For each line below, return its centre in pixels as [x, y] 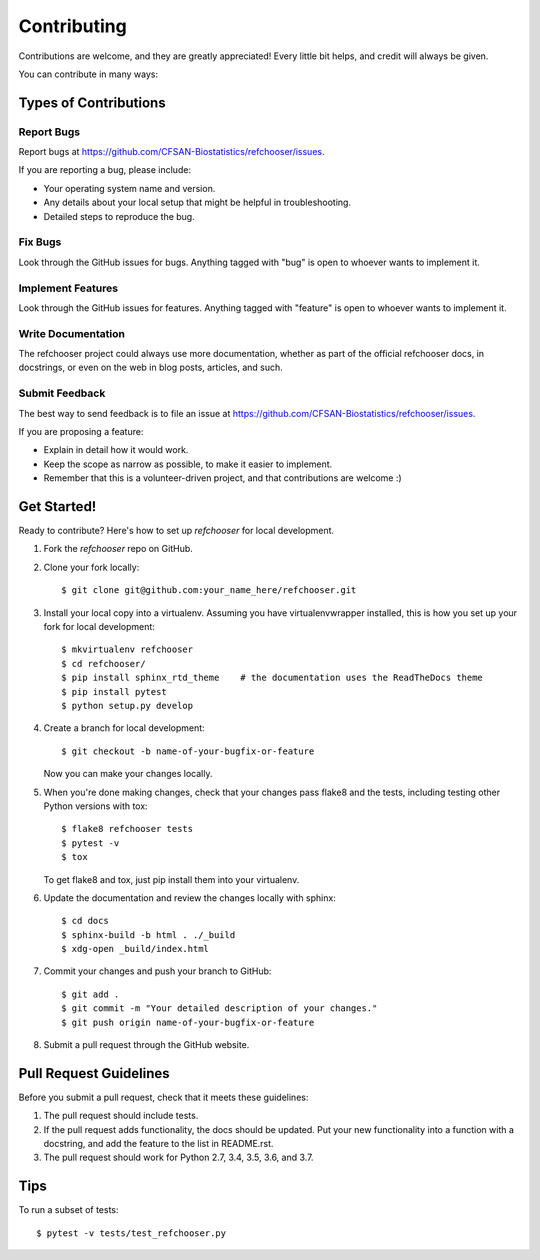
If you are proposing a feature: [81, 431]
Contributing [72, 26]
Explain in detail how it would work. [116, 450]
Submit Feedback [62, 393]
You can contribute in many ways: [88, 74]
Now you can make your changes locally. [128, 774]
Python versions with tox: [96, 806]
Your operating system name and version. [129, 188]
